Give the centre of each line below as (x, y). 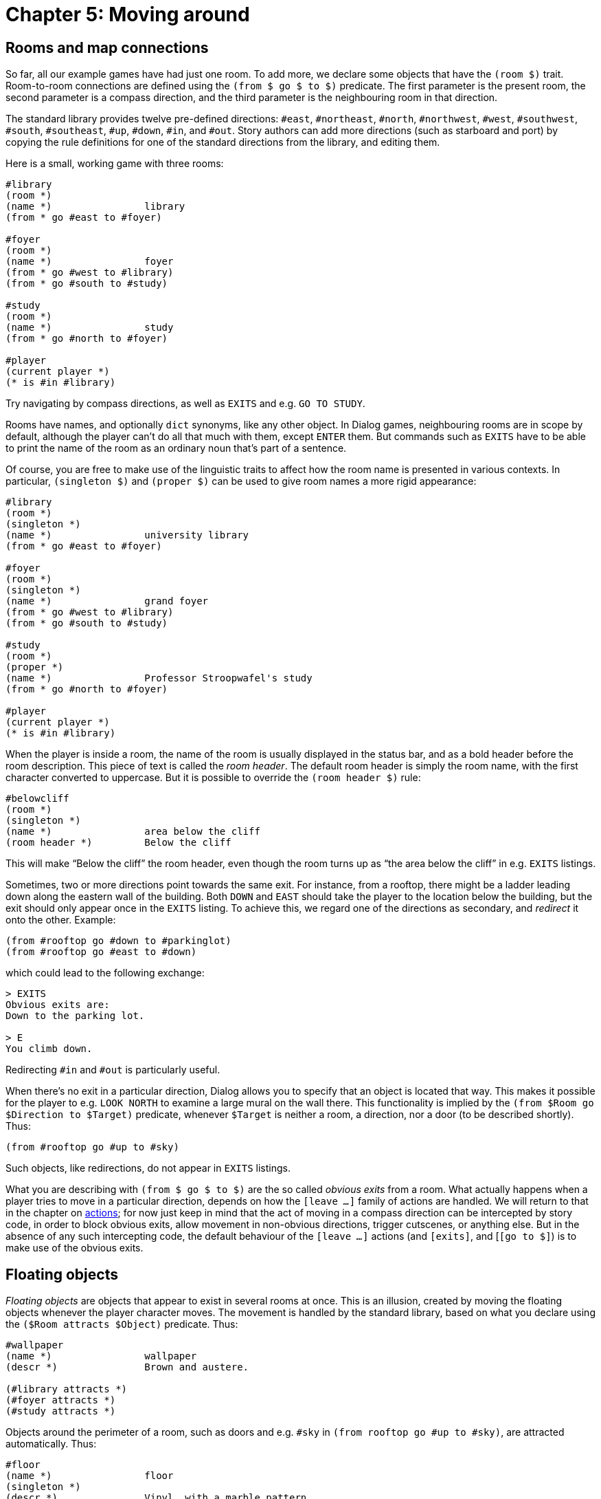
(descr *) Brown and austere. (127, 1367)
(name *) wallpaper (101, 1356)
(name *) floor (90, 1476)
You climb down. (49, 1049)
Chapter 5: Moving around (128, 14)
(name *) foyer (90, 262)
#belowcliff (37, 799)
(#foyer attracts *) (61, 1400)
